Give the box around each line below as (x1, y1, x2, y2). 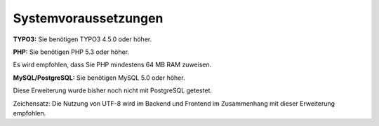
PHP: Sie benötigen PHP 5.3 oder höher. (13, 48, 130, 56)
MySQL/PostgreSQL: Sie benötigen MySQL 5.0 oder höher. (13, 73, 185, 82)
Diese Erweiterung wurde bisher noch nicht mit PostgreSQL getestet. (13, 86, 212, 94)
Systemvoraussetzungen (13, 10, 164, 26)
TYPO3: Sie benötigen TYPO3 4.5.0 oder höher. (13, 35, 152, 43)
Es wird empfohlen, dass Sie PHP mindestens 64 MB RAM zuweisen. (13, 60, 212, 69)
